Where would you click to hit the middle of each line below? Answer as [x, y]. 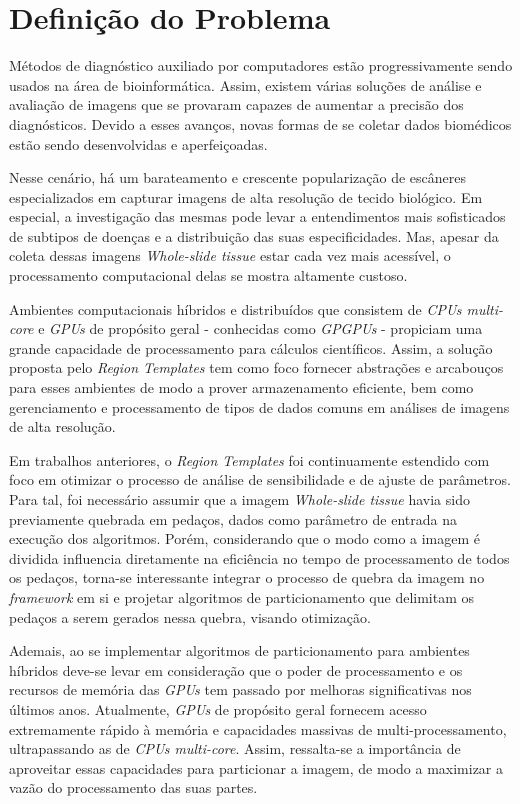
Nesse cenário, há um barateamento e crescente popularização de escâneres [238, 177]
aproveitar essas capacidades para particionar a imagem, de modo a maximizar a [256, 767]
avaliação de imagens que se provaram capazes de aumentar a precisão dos [236, 104]
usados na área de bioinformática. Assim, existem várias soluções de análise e [245, 84]
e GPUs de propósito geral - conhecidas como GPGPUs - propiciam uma [260, 328]
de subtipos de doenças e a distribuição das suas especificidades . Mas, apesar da [254, 235]
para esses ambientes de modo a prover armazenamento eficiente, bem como [241, 387]
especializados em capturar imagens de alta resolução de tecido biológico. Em [246, 196]
